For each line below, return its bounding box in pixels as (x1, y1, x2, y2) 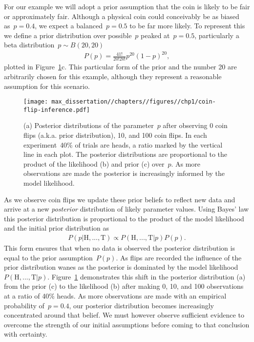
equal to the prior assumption (4, 252, 93, 262)
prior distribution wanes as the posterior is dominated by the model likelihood (4, 262, 238, 272)
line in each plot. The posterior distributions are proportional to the (23, 149, 228, 159)
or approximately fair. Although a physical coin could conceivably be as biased (4, 11, 239, 21)
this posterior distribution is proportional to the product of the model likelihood (4, 213, 244, 223)
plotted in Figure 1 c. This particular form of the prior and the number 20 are (4, 62, 237, 72)
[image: (23, 98, 48, 106)
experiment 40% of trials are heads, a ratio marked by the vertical (23, 139, 223, 150)
